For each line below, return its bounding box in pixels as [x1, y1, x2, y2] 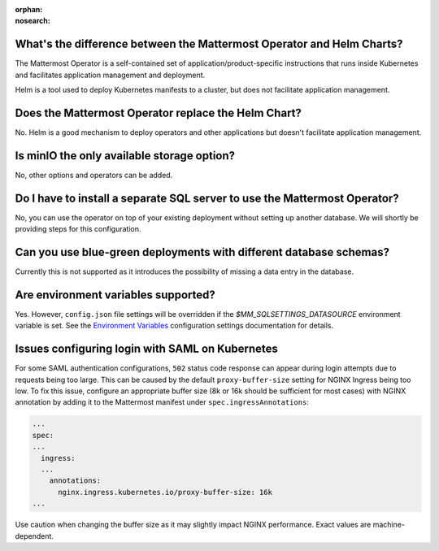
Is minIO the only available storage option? [15, 149, 236, 163]
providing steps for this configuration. [15, 224, 141, 234]
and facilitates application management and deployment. [15, 70, 206, 80]
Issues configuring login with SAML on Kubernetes [15, 342, 278, 356]
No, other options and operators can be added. [15, 170, 173, 180]
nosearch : [15, 16, 50, 26]
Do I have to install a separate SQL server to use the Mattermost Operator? [15, 191, 399, 205]
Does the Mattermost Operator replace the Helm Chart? [15, 106, 302, 119]
